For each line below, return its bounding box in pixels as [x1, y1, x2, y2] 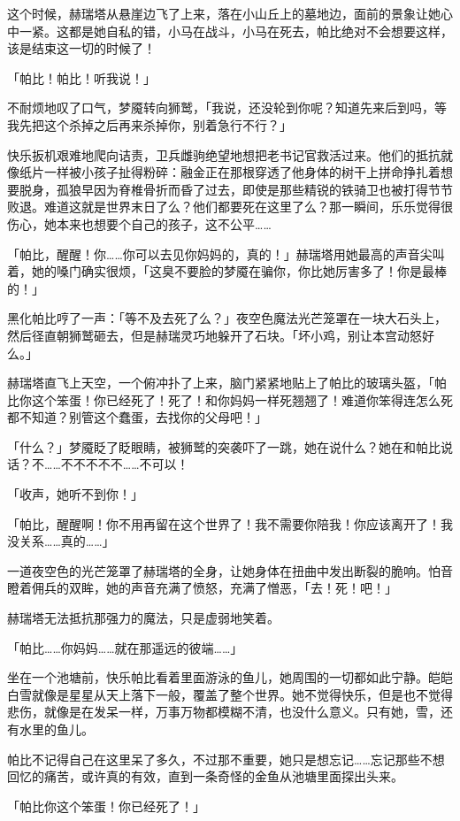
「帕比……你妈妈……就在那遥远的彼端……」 [7, 638, 243, 656]
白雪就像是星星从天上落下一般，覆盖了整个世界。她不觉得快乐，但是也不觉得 [7, 685, 453, 703]
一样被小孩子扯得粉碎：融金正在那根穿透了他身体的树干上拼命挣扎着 [43, 163, 441, 181]
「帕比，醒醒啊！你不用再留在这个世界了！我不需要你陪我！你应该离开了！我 [7, 514, 453, 533]
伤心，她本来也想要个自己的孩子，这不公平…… [7, 214, 272, 233]
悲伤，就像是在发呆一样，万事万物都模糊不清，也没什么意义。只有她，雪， [7, 702, 441, 721]
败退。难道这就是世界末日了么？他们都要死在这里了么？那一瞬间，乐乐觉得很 [7, 197, 453, 216]
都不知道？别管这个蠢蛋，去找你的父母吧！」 [7, 408, 267, 426]
